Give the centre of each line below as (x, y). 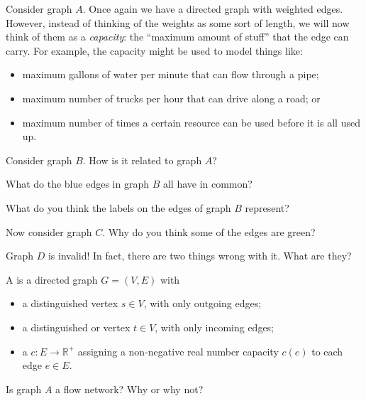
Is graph (24, 389)
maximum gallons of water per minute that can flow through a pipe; (171, 74)
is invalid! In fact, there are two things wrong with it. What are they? (200, 256)
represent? (267, 207)
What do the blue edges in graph (77, 184)
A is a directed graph (52, 279)
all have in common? (207, 184)
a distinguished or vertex (76, 327)
